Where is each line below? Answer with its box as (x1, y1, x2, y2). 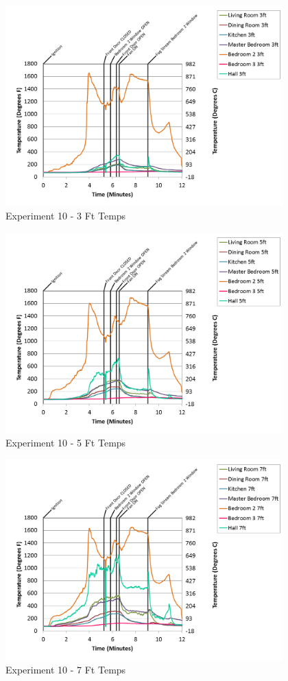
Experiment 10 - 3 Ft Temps (5, 208, 126, 223)
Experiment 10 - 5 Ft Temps (5, 435, 126, 450)
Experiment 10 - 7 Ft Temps (5, 662, 126, 677)
